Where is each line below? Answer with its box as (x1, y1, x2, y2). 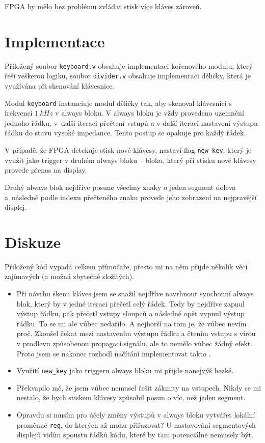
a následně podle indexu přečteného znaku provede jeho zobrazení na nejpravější (5, 191, 257, 202)
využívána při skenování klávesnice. (5, 80, 115, 91)
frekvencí (5, 107, 33, 118)
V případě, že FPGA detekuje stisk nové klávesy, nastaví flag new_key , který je (5, 145, 252, 155)
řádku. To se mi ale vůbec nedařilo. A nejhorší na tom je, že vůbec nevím (16, 318, 247, 328)
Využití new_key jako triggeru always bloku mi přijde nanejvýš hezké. (16, 365, 234, 376)
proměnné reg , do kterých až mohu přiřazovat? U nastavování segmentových (16, 419, 256, 430)
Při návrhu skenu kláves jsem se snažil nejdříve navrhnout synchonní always (16, 288, 254, 298)
